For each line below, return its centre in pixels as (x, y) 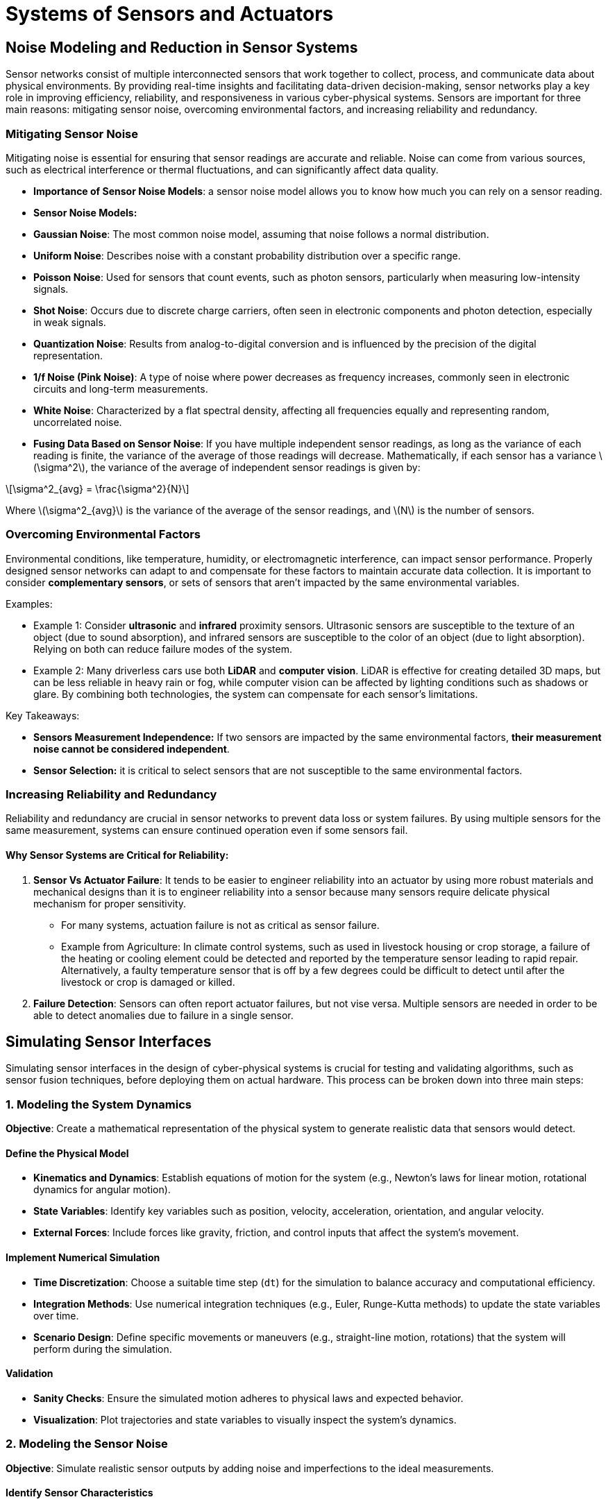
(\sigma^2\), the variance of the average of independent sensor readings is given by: (227, 467)
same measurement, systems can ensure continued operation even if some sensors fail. (207, 830)
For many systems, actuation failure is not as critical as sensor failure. (220, 925)
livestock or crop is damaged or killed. (148, 982)
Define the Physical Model (67, 1153)
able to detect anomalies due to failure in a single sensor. (163, 1015)
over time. (56, 1315)
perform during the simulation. (103, 1349)
